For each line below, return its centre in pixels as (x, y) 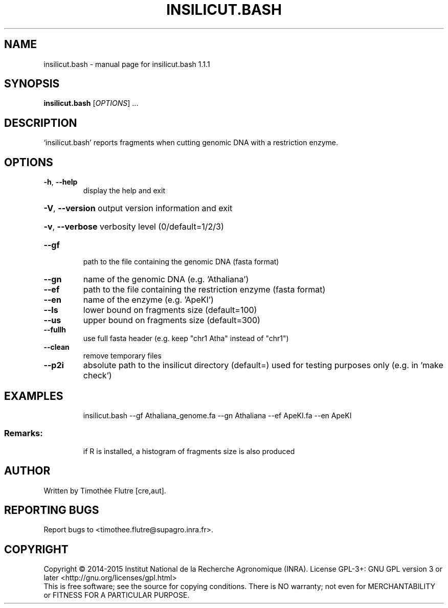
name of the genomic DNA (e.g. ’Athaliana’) (166, 279)
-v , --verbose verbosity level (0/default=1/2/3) (134, 227)
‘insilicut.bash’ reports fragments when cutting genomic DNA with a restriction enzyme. (191, 143)
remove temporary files (122, 356)
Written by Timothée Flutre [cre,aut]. (105, 490)
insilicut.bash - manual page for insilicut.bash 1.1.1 (127, 64)
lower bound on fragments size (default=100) (170, 310)
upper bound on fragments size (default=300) (172, 320)
